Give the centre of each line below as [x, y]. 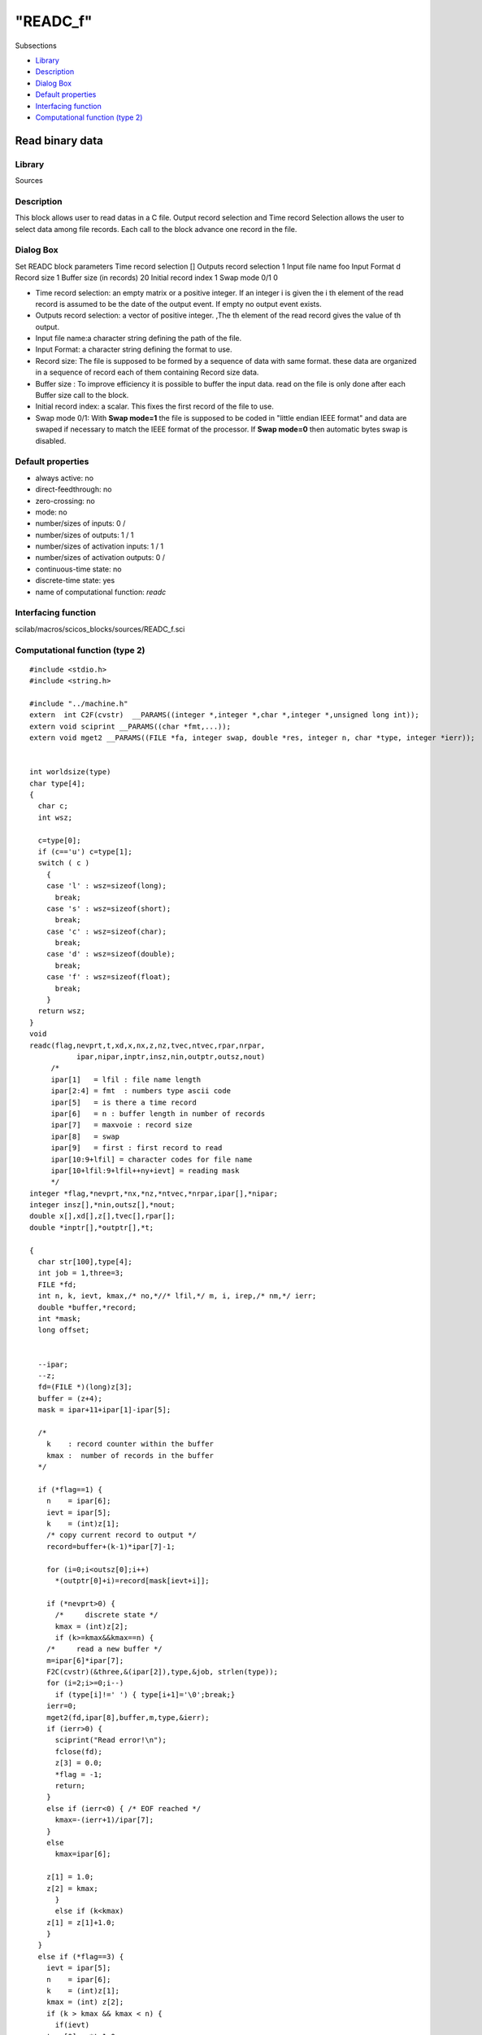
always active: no [64, 478]
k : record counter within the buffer [130, 1444]
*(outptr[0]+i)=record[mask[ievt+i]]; [132, 1580]
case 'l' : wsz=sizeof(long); [106, 886]
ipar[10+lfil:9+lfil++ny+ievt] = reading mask [145, 1171]
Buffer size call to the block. [82, 396]
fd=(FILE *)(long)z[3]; [85, 1387]
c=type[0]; [59, 840]
